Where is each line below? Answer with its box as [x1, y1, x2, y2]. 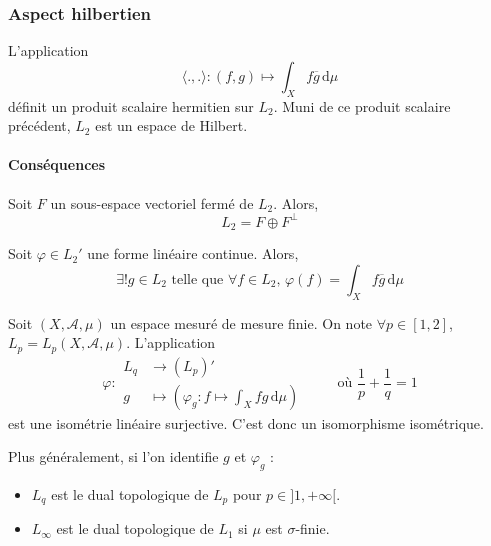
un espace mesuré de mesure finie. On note [110, 312, 373, 333]
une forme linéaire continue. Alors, [87, 243, 299, 264]
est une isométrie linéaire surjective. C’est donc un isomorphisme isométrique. [8, 412, 484, 433]
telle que [171, 272, 224, 287]
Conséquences [8, 154, 106, 175]
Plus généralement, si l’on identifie [8, 446, 219, 467]
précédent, [8, 115, 71, 136]
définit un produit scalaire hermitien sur [8, 95, 254, 116]
